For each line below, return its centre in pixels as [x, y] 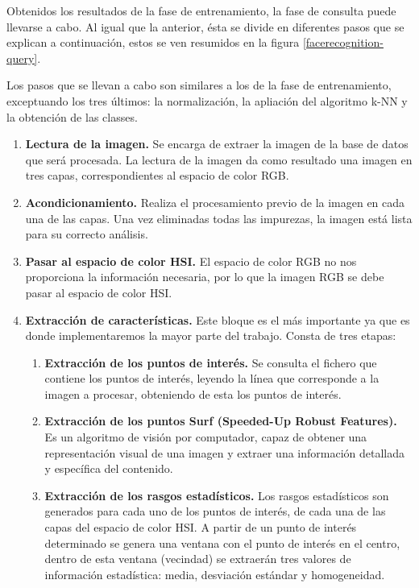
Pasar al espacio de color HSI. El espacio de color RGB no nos [191, 261]
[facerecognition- [343, 42]
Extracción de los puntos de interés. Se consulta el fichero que [211, 362]
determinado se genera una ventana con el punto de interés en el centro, [222, 542]
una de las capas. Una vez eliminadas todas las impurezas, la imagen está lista [219, 218]
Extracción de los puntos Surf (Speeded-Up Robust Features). [221, 421]
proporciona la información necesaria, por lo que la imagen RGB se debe [205, 277]
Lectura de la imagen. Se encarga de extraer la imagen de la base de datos [217, 144]
